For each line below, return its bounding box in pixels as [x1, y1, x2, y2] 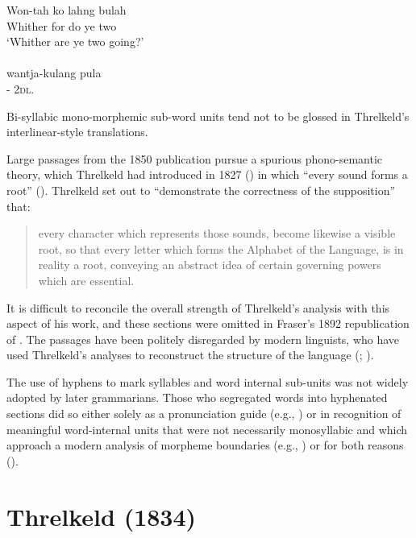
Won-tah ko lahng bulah [6, 2, 127, 18]
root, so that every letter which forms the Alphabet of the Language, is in [38, 240, 404, 257]
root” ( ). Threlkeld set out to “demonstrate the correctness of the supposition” [6, 181, 396, 198]
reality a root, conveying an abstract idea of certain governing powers [38, 256, 381, 273]
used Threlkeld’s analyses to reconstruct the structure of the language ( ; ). [6, 346, 374, 363]
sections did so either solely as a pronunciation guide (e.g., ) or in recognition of [6, 405, 401, 422]
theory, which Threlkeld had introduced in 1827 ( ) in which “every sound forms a [6, 166, 408, 183]
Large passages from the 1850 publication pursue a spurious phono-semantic [6, 150, 383, 167]
